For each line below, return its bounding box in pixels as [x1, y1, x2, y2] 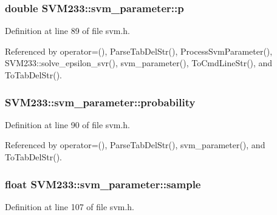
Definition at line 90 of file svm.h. [5, 118, 131, 131]
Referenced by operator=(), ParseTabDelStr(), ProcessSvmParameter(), [5, 44, 273, 57]
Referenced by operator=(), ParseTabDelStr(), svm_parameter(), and [5, 138, 265, 151]
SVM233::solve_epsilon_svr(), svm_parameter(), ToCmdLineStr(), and [5, 56, 273, 69]
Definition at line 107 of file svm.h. [5, 200, 135, 213]
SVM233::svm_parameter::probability [5, 94, 196, 109]
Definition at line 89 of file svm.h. [5, 24, 131, 37]
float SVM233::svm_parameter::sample [5, 176, 201, 191]
